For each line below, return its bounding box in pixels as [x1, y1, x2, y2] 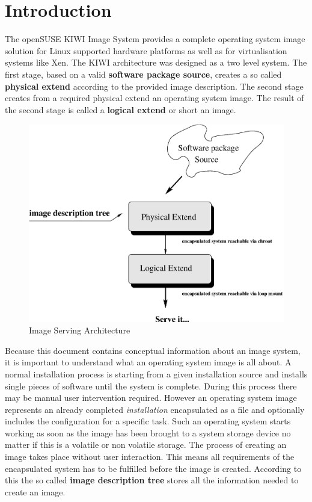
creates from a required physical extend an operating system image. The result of [5, 91, 304, 104]
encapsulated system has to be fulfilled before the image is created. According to [5, 462, 302, 474]
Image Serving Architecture [29, 324, 130, 336]
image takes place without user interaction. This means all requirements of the [5, 450, 295, 463]
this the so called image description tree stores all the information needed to [5, 474, 299, 486]
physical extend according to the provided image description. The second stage [5, 79, 304, 92]
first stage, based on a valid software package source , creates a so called [5, 67, 282, 80]
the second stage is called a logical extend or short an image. [5, 103, 236, 116]
